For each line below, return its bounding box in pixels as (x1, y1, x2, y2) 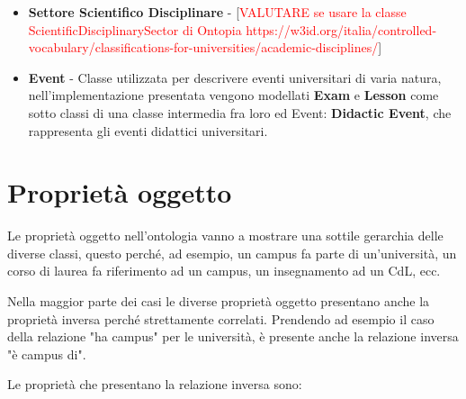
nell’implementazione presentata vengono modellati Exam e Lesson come (28, 86, 439, 104)
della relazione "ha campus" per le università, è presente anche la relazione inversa (7, 327, 459, 346)
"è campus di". (7, 344, 86, 363)
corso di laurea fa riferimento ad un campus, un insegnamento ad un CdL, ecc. (7, 261, 441, 280)
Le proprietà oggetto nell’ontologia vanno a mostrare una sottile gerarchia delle (7, 226, 444, 245)
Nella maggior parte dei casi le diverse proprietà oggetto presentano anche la (7, 292, 430, 311)
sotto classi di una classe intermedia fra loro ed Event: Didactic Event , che (28, 103, 452, 122)
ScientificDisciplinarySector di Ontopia (28, 20, 242, 39)
